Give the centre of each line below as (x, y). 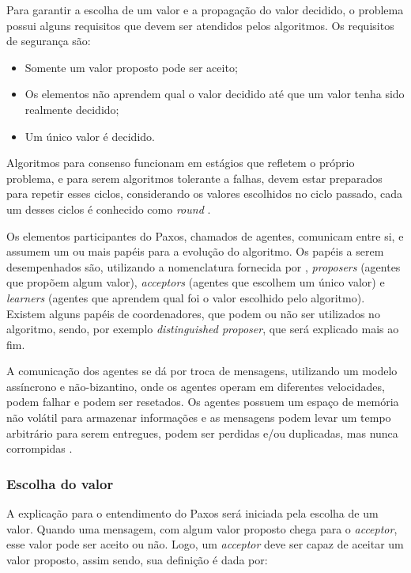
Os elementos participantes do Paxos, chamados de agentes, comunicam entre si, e (205, 235)
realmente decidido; (72, 109)
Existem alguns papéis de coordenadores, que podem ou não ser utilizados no (193, 313)
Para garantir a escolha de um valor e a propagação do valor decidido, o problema (205, 9)
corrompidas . (40, 448)
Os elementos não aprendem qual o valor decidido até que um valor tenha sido (215, 94)
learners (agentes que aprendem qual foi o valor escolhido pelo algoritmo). (186, 297)
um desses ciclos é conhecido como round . (109, 209)
